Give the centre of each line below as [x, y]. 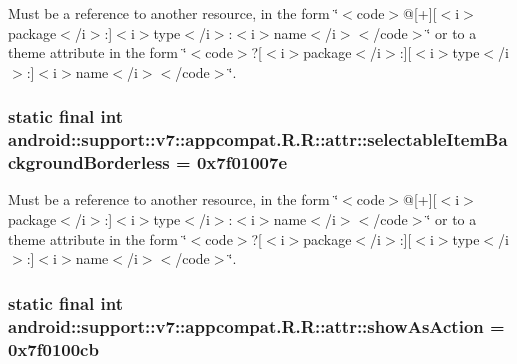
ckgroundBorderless [89, 162]
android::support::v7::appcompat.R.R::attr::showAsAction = [256, 325]
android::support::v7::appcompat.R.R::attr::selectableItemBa [258, 139]
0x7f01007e [242, 162]
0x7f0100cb [53, 348]
